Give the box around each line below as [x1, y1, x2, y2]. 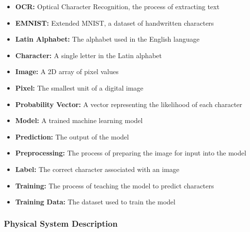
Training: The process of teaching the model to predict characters [15, 180, 214, 190]
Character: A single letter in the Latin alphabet [15, 50, 162, 60]
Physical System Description [4, 217, 118, 229]
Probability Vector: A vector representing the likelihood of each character [15, 99, 242, 109]
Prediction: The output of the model [15, 131, 129, 141]
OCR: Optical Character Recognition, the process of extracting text [15, 1, 219, 11]
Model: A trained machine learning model [15, 115, 143, 125]
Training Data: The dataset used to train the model [15, 197, 175, 207]
